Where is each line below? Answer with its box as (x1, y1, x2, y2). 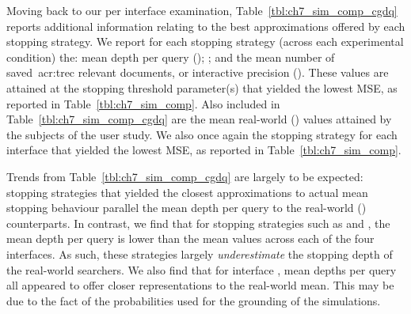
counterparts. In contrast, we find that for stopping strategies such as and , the (6, 214, 390, 231)
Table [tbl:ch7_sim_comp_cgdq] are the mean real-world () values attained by (6, 111, 392, 127)
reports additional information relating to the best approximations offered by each (6, 17, 405, 34)
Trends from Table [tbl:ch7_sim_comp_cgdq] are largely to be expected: (6, 168, 363, 184)
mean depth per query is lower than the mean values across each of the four (6, 230, 375, 247)
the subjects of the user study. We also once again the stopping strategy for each (6, 126, 398, 142)
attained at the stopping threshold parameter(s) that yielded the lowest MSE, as (6, 79, 398, 96)
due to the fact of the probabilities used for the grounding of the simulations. (6, 292, 381, 308)
